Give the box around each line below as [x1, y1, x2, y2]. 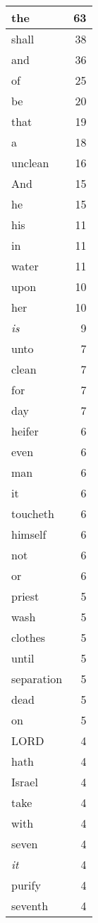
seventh [11, 897, 49, 914]
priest [11, 588, 39, 604]
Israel [11, 774, 38, 790]
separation [11, 670, 63, 687]
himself [11, 526, 47, 542]
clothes [11, 629, 46, 645]
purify [11, 877, 41, 893]
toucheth [11, 505, 54, 522]
